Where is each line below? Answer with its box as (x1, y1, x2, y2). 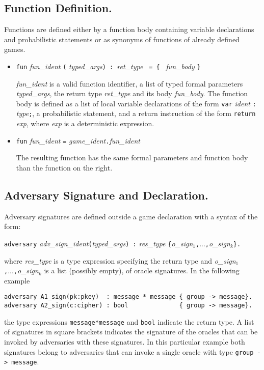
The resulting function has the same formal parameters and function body (16, 152, 248, 163)
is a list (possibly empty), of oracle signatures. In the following (44, 265, 240, 276)
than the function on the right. (16, 162, 113, 173)
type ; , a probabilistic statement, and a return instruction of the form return (16, 108, 256, 119)
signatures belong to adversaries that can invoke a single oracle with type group (4, 346, 254, 357)
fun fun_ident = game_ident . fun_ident (16, 135, 140, 146)
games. (4, 44, 25, 54)
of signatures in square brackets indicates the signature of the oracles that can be (4, 326, 258, 337)
